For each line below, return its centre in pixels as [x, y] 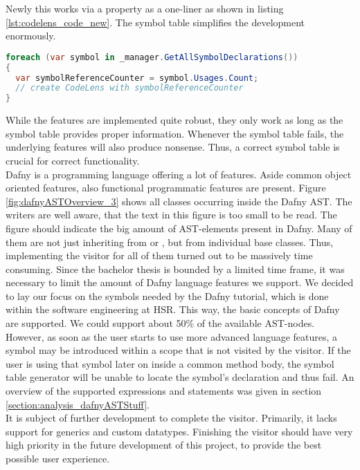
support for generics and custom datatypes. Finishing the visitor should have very [179, 431]
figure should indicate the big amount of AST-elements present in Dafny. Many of [179, 228]
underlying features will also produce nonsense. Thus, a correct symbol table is [173, 147]
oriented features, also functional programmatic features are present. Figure [166, 188]
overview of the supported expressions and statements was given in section [164, 391]
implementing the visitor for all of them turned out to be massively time [159, 255]
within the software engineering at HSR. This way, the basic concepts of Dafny [173, 309]
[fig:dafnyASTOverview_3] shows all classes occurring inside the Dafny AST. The [179, 201]
